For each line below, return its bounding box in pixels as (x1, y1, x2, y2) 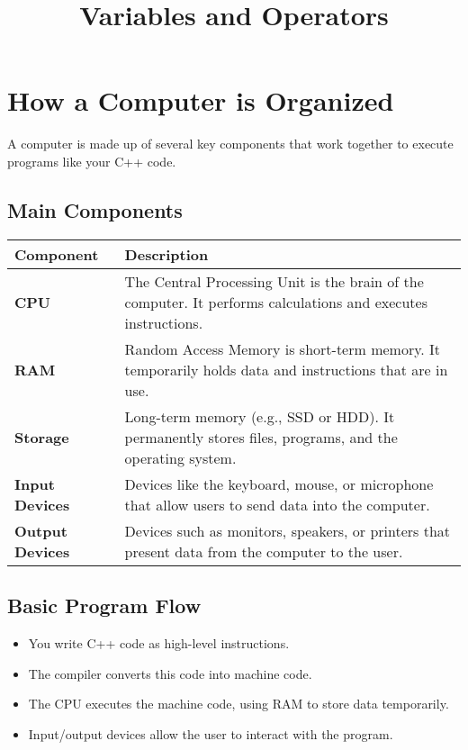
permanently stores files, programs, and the (124, 426, 398, 447)
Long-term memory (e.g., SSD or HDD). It (124, 405, 395, 427)
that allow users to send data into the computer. (124, 493, 430, 515)
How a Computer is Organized (7, 82, 394, 119)
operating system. (124, 447, 237, 468)
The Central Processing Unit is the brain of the (124, 270, 424, 292)
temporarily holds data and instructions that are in (124, 358, 448, 380)
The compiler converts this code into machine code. (28, 664, 312, 682)
